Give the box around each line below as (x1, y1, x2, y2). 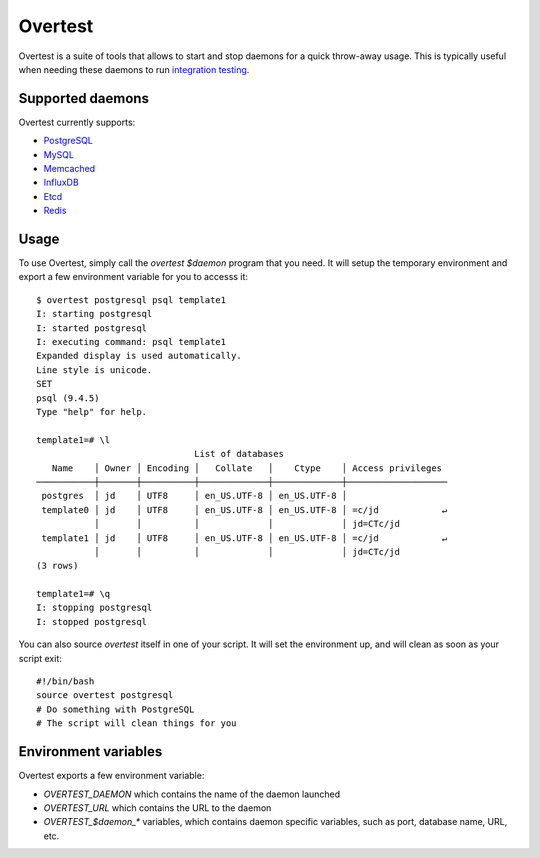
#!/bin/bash (36, 676, 95, 687)
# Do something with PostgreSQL (36, 703, 195, 715)
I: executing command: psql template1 (36, 336, 227, 348)
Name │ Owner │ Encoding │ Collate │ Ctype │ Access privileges (51, 462, 443, 474)
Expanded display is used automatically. (36, 350, 242, 362)
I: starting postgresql (36, 308, 153, 320)
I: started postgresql (36, 322, 148, 334)
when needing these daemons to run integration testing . (18, 63, 250, 75)
